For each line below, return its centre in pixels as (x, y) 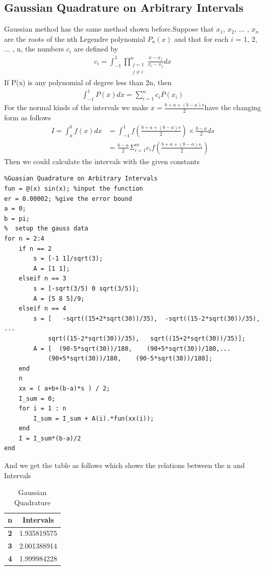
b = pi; (17, 218)
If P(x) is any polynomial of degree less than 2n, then (88, 82)
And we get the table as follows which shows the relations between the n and (125, 465)
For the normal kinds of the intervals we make (76, 107)
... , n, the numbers (34, 49)
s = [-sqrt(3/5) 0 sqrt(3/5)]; (86, 288)
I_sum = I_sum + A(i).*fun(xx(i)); (94, 418)
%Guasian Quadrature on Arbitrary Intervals (81, 179)
